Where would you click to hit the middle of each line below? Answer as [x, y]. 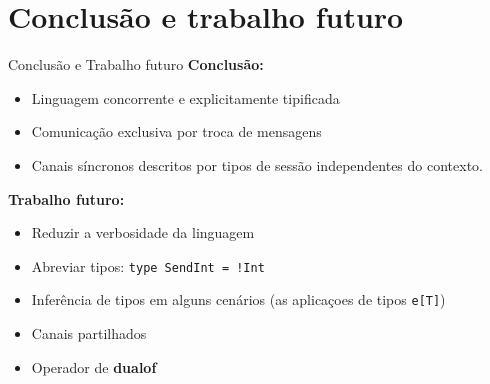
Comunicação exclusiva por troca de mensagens [176, 131]
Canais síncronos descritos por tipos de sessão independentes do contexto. [257, 164]
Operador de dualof [94, 366]
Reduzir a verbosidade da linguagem [143, 232]
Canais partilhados [89, 333]
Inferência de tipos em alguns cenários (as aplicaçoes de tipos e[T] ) [238, 299]
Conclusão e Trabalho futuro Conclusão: [136, 64]
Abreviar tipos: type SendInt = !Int [148, 265]
